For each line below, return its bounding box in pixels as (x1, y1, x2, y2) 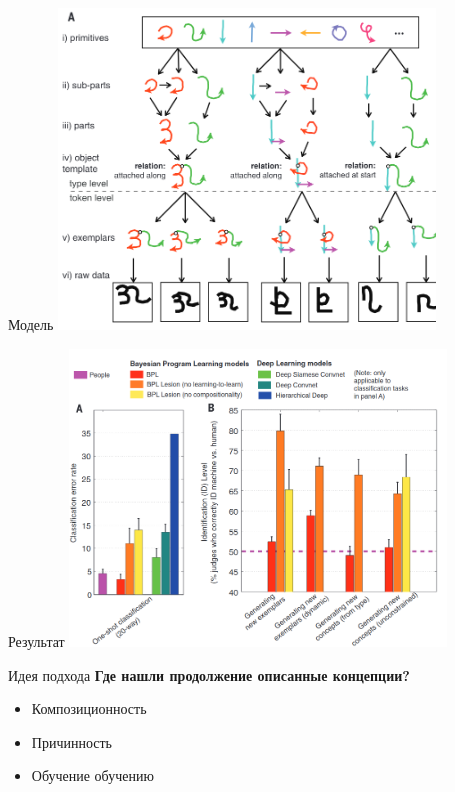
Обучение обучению (31, 765, 154, 786)
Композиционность (31, 698, 147, 719)
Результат (8, 630, 65, 651)
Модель (8, 314, 54, 335)
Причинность (31, 731, 112, 752)
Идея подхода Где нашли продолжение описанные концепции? (8, 664, 410, 685)
